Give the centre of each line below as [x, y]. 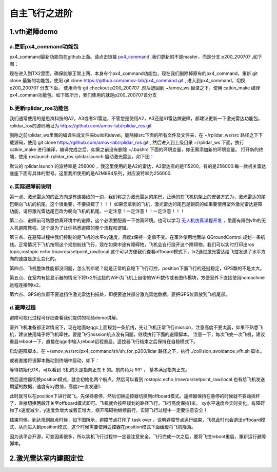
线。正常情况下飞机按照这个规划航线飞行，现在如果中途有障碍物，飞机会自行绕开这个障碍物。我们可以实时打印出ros [132, 244]
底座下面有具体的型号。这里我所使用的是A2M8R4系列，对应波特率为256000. [91, 173]
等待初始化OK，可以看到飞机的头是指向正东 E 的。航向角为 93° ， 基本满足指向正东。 [100, 370]
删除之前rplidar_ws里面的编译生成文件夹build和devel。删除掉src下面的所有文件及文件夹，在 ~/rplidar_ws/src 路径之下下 [136, 135]
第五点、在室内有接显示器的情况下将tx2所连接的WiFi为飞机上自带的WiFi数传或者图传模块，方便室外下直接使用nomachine [137, 278]
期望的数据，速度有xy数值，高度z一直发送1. [55, 386]
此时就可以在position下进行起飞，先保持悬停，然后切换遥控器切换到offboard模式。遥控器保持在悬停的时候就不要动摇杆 [135, 396]
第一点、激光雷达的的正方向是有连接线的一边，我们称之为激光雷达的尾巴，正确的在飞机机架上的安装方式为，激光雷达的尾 [137, 197]
